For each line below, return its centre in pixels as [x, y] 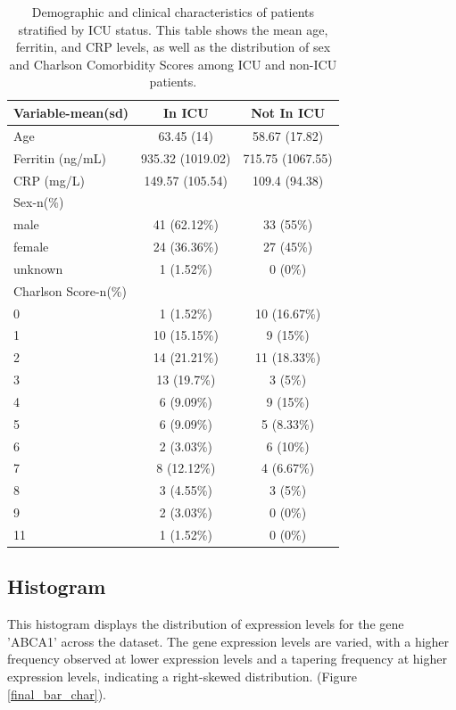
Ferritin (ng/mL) [60, 157]
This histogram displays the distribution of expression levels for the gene [206, 624]
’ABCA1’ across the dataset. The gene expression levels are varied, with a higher [228, 641]
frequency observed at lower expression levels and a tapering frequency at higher [227, 659]
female [31, 247]
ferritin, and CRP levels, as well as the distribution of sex [173, 47]
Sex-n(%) [39, 202]
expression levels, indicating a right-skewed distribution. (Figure [182, 677]
